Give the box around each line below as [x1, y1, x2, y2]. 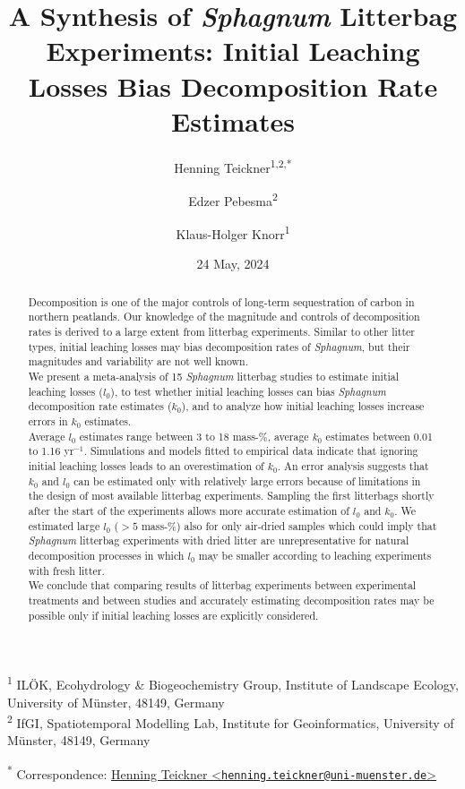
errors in [28, 414, 68, 429]
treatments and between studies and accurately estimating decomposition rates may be [28, 592, 435, 607]
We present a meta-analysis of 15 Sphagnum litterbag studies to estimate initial [28, 369, 400, 384]
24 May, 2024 [196, 254, 270, 273]
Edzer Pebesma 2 [188, 188, 278, 210]
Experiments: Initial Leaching [46, 32, 420, 69]
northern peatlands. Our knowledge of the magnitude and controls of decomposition [28, 309, 420, 324]
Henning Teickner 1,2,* [174, 155, 292, 176]
